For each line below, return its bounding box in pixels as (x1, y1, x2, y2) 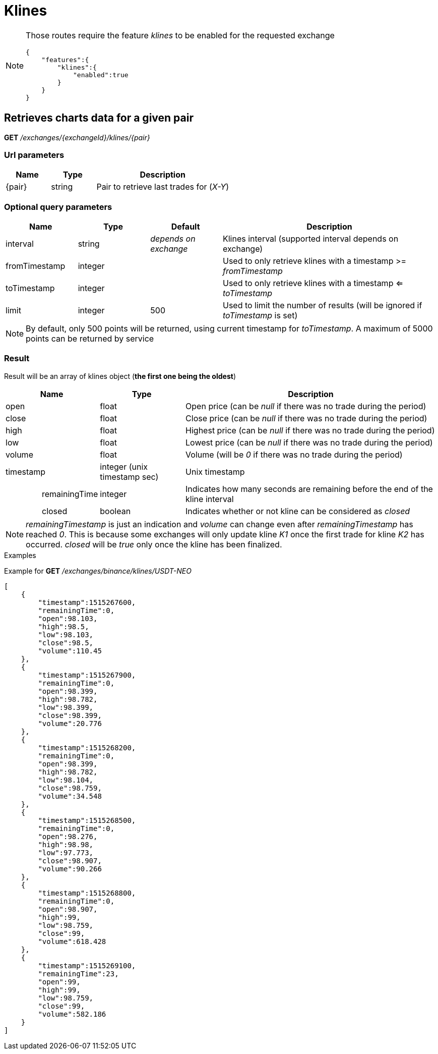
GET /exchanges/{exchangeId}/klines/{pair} (4, 133, 150, 142)
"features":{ (41, 56, 89, 64)
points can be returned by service (26, 334, 154, 344)
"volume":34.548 (38, 792, 102, 800)
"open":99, (38, 977, 81, 986)
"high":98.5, (38, 622, 89, 631)
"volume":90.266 (38, 864, 102, 873)
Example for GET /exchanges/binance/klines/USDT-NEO (4, 566, 192, 575)
